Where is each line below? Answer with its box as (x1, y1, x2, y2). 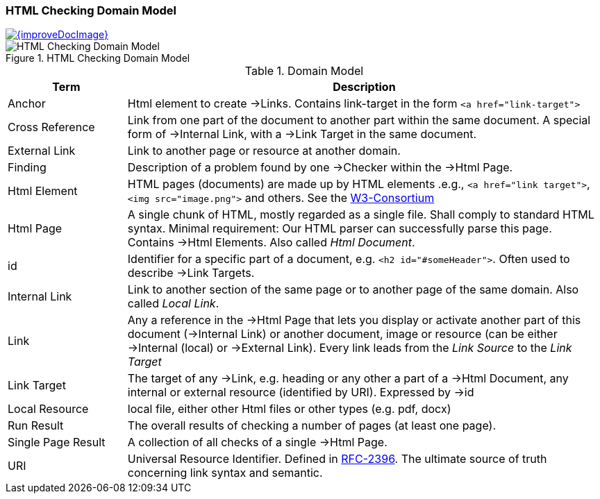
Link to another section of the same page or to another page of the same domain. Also (127, 282, 579, 297)
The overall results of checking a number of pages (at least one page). (127, 418, 496, 433)
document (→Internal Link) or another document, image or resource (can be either (127, 327, 558, 341)
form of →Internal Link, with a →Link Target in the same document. (127, 127, 477, 142)
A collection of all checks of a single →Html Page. (127, 435, 387, 450)
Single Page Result (8, 435, 106, 450)
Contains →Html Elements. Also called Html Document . (127, 235, 415, 250)
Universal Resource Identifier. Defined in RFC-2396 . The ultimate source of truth (127, 452, 547, 466)
